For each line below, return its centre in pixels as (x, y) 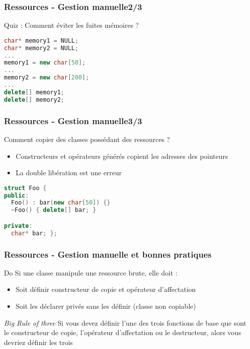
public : (17, 195)
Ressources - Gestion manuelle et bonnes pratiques (108, 254)
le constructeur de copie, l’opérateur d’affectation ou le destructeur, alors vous (123, 332)
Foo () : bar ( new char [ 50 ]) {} (61, 203)
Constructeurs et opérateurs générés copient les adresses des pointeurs (122, 156)
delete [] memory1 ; (34, 92)
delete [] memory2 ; (34, 100)
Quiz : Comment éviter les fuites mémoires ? (72, 25)
